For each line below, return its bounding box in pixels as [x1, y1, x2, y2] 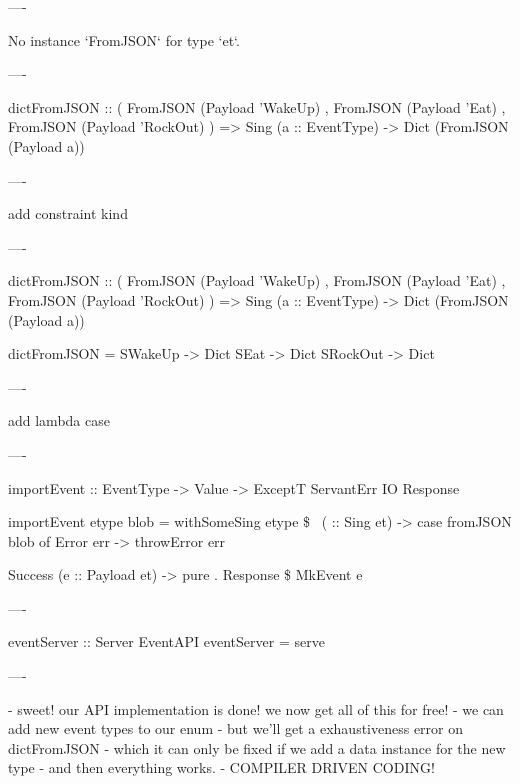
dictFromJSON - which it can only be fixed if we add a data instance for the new [8, 737, 506, 758]
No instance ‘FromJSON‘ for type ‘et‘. [8, 29, 240, 50]
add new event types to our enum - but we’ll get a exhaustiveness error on [8, 718, 464, 739]
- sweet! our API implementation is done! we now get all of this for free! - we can [8, 698, 504, 719]
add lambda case [8, 410, 110, 431]
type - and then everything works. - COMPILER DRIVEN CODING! [8, 757, 435, 778]
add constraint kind [8, 203, 128, 224]
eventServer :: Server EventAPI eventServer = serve [8, 631, 325, 652]
